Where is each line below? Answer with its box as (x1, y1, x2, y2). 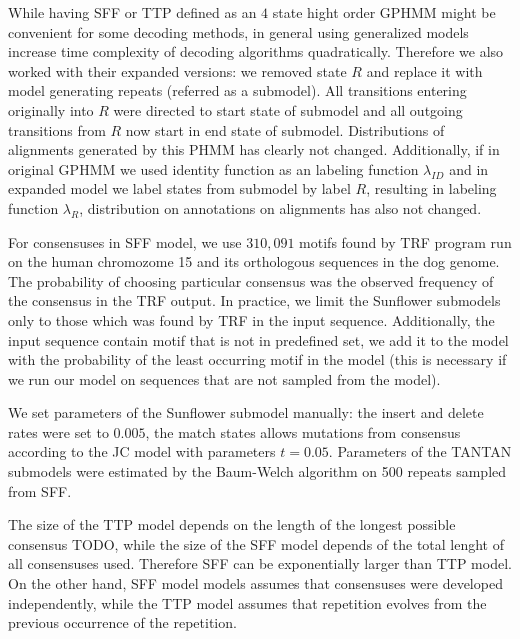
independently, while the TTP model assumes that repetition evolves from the (8, 592, 487, 613)
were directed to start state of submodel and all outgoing (113, 99, 463, 120)
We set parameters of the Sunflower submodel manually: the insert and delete (8, 402, 484, 423)
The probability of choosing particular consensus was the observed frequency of (8, 270, 494, 291)
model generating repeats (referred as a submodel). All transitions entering (8, 80, 467, 101)
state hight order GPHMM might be (272, 2, 496, 22)
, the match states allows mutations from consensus (145, 421, 461, 442)
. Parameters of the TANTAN (328, 441, 512, 462)
